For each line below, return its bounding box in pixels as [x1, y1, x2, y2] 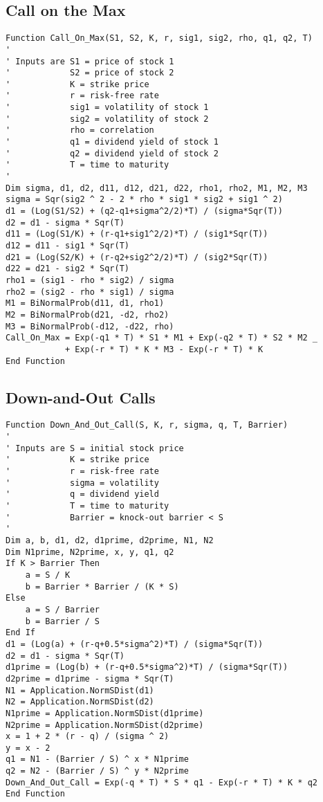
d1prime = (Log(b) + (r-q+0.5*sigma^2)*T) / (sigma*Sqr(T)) [6, 662, 288, 673]
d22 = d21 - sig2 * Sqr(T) [6, 264, 129, 274]
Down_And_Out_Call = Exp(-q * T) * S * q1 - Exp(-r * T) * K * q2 [6, 777, 318, 787]
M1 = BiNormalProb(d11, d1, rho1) [6, 298, 165, 309]
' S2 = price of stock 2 [6, 68, 174, 78]
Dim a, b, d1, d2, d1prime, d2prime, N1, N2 [6, 536, 214, 545]
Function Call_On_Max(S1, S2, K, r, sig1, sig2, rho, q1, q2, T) [6, 33, 313, 44]
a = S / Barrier [25, 604, 100, 614]
